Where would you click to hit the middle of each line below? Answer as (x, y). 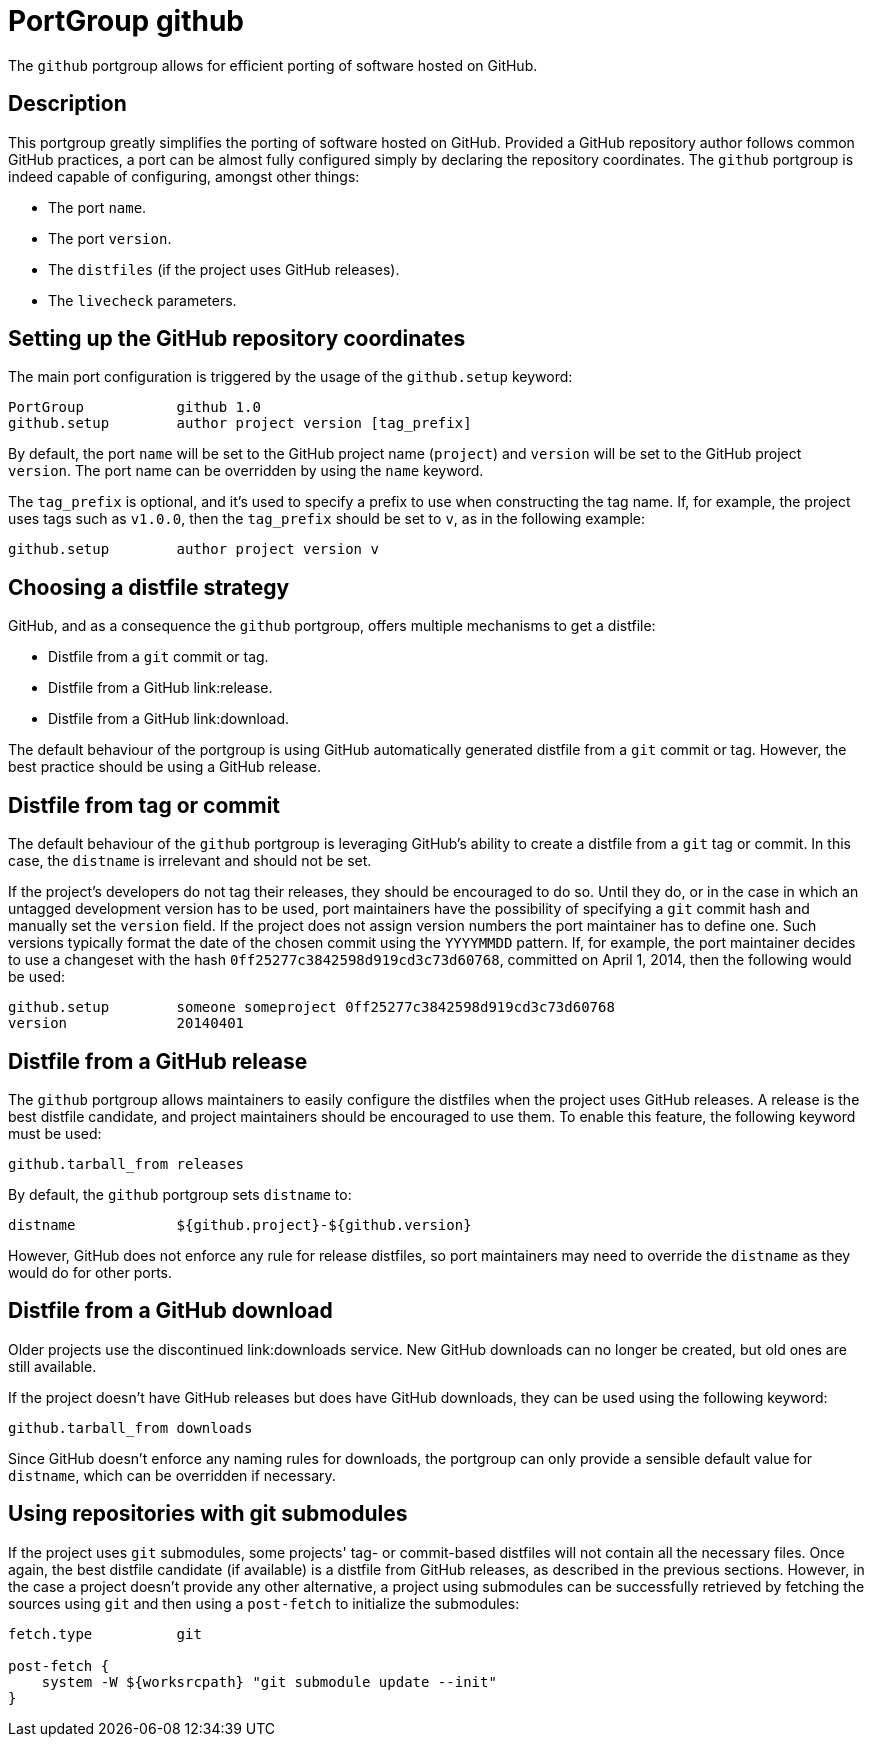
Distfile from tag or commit (144, 805)
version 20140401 (126, 1023)
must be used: (55, 1133)
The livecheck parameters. (142, 300)
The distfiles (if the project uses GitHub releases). (224, 269)
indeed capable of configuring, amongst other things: (184, 176)
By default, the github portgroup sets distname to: (180, 1194)
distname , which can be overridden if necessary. (172, 1475)
